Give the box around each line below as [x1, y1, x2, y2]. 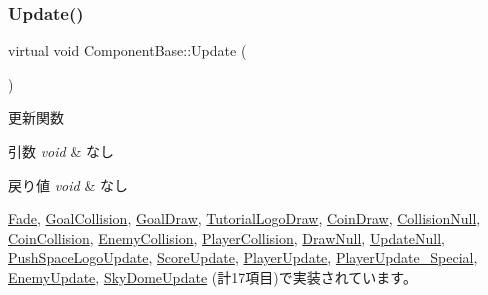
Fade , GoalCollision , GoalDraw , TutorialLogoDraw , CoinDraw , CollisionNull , [8, 208, 481, 229]
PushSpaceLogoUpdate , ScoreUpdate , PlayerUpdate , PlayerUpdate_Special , [8, 247, 478, 268]
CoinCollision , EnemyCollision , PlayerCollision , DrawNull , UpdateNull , [8, 227, 445, 248]
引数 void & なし [8, 141, 114, 161]
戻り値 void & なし [8, 174, 128, 195]
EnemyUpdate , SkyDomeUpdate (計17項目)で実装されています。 [8, 266, 417, 287]
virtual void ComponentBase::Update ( [8, 40, 247, 61]
